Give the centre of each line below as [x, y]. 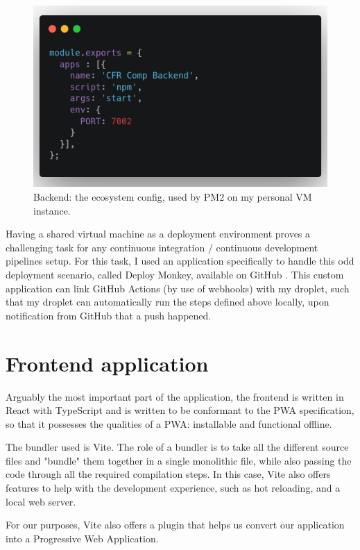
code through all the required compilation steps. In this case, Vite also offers [168, 474]
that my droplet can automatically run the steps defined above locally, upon [168, 302]
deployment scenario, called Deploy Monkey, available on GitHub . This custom [175, 275]
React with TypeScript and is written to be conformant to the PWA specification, [180, 410]
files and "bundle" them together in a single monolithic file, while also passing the [179, 460]
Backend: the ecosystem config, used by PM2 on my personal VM [173, 197]
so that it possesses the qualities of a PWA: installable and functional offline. [169, 423]
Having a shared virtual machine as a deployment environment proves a [158, 234]
